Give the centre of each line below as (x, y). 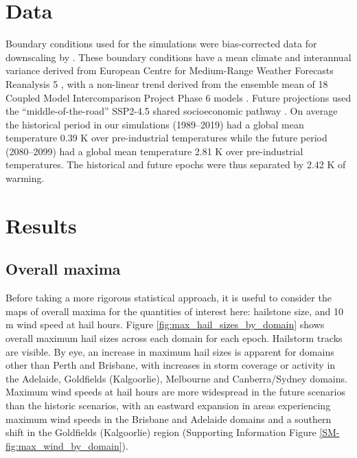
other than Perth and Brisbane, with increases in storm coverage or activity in (171, 365)
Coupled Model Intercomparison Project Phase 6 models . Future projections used (178, 97)
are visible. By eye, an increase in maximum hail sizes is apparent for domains (170, 351)
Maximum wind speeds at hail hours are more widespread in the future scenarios (175, 392)
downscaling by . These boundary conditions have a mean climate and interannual (178, 57)
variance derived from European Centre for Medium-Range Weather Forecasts (170, 70)
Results (41, 225)
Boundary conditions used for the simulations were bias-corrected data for (161, 44)
